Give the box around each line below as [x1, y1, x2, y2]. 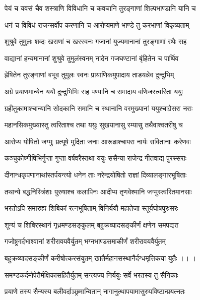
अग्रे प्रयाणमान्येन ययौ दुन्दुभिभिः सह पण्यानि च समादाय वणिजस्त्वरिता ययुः [4, 86, 183, 96]
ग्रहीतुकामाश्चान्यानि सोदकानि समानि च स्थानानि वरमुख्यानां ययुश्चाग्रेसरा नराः [4, 103, 193, 113]
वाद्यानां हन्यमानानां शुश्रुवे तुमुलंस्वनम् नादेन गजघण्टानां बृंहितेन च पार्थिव [4, 53, 179, 63]
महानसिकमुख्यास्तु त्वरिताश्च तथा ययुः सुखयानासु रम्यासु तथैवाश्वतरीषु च [4, 120, 183, 130]
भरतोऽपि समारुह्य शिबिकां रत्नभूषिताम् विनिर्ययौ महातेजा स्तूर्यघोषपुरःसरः [4, 203, 179, 213]
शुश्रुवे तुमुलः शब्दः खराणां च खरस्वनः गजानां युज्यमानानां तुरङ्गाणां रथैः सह [4, 36, 187, 47]
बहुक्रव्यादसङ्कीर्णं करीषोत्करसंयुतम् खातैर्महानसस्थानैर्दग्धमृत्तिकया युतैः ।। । [4, 252, 196, 263]
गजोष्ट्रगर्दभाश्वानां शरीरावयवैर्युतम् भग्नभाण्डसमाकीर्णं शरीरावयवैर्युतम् [4, 236, 166, 246]
